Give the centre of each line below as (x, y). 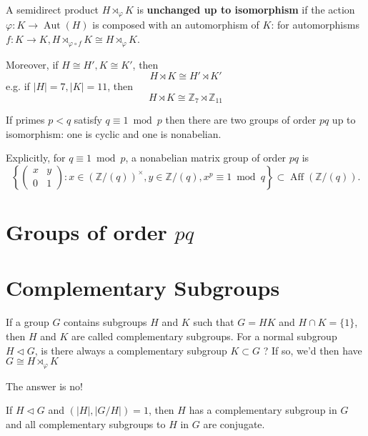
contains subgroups (105, 322)
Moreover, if (32, 64)
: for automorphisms (315, 25)
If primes (25, 120)
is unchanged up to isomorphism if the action (246, 9)
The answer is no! (44, 386)
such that (214, 322)
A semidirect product (53, 9)
